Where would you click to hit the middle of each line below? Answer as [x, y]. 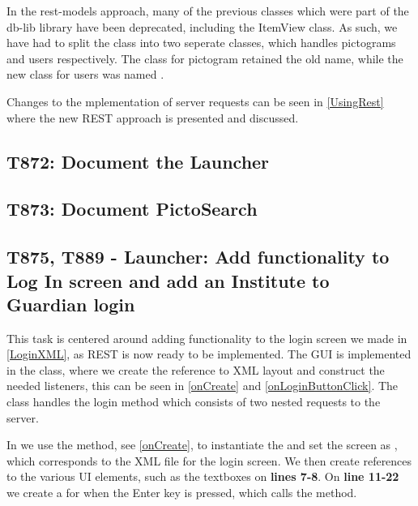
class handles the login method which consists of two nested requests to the [194, 402]
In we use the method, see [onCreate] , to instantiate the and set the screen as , [202, 445]
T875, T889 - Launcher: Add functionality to [198, 257]
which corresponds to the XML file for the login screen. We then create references [209, 460]
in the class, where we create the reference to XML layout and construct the [196, 369]
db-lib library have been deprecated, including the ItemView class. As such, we [202, 26]
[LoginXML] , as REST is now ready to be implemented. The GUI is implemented [209, 354]
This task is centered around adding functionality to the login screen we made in [207, 338]
